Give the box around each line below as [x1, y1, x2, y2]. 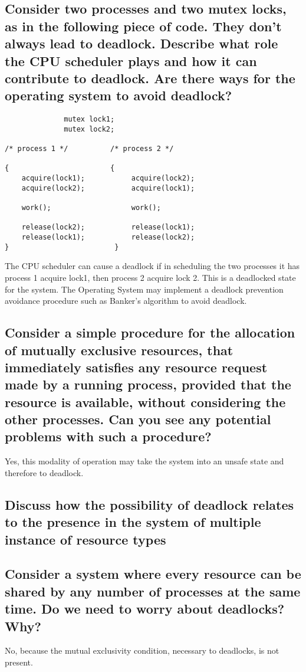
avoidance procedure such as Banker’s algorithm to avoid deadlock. [5, 294, 247, 307]
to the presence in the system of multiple [5, 513, 261, 531]
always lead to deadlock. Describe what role [5, 34, 278, 53]
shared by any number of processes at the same [5, 582, 301, 600]
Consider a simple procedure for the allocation [5, 323, 295, 342]
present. [5, 655, 33, 668]
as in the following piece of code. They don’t [5, 17, 282, 35]
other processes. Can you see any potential [5, 410, 271, 428]
